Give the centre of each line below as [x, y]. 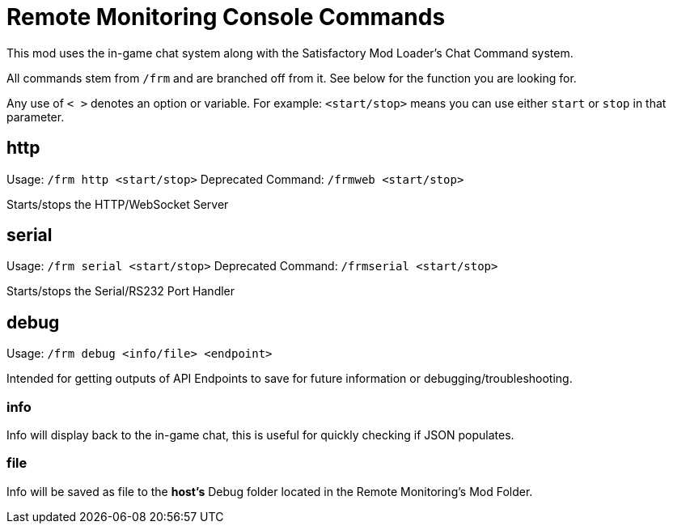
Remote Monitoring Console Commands [226, 17]
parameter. [36, 117]
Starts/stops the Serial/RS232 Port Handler [121, 291]
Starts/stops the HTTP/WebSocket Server [118, 204]
